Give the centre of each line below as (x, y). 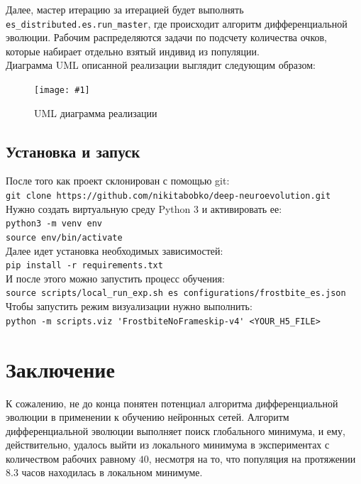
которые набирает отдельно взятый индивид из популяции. (133, 51)
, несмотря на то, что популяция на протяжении (252, 458)
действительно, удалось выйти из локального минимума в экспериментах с (168, 445)
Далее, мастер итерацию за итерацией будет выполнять (125, 9)
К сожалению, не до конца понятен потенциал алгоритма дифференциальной (172, 403)
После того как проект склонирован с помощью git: (118, 181)
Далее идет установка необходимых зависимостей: (115, 250)
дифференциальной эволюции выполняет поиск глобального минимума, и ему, (176, 430)
